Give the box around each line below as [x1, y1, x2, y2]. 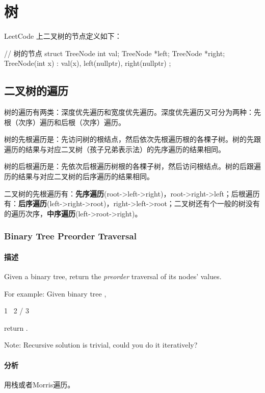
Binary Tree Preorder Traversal [4, 230, 137, 242]
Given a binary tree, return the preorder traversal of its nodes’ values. [4, 271, 222, 282]
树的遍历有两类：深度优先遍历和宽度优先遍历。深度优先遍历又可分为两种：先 [4, 107, 261, 117]
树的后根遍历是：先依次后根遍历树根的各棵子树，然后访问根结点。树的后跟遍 [4, 161, 261, 171]
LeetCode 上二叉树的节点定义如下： [4, 31, 122, 41]
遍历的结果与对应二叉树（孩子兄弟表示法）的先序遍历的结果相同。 [4, 143, 225, 154]
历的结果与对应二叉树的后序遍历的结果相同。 [4, 171, 154, 182]
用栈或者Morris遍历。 [4, 379, 75, 389]
